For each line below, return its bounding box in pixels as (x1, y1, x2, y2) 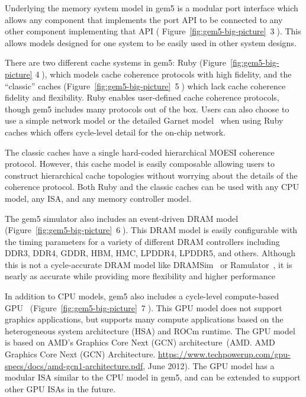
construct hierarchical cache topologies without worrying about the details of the (5, 169, 298, 181)
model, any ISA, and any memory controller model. (5, 192, 192, 204)
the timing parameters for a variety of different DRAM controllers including (5, 235, 280, 247)
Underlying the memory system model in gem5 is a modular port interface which (5, 2, 298, 14)
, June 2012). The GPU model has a (143, 359, 275, 372)
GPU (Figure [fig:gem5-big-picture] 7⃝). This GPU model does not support (5, 301, 282, 314)
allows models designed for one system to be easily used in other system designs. (5, 36, 297, 49)
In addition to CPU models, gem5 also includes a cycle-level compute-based (5, 290, 279, 302)
